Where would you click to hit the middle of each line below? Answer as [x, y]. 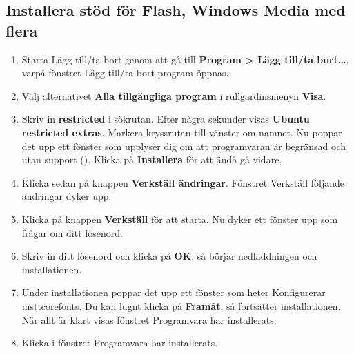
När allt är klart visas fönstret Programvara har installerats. [149, 319]
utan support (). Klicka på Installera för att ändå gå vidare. [152, 159]
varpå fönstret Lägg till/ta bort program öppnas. [125, 73]
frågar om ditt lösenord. [72, 232]
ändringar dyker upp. [67, 196]
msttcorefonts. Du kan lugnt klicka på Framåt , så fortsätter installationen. [181, 305]
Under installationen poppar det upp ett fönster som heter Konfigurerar [174, 292]
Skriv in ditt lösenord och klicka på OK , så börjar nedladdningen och [169, 256]
